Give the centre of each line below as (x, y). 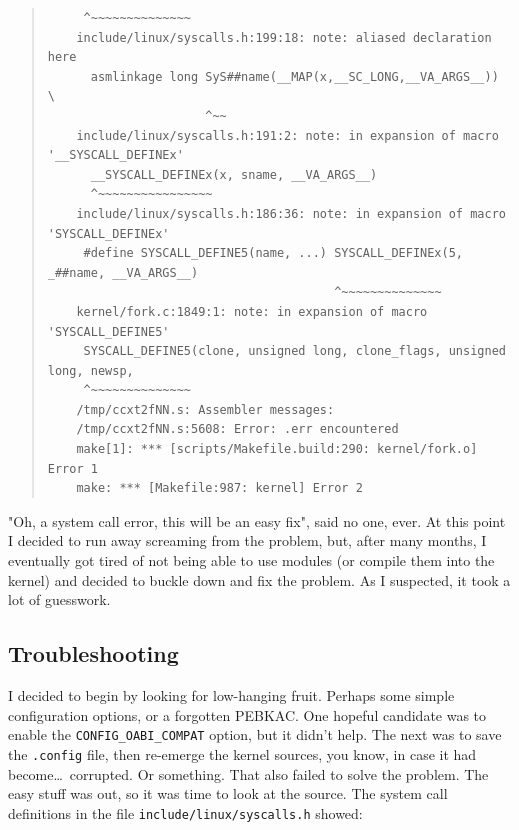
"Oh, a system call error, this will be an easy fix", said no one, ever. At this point (257, 520)
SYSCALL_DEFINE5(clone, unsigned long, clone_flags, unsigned (294, 351)
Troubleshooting (93, 653)
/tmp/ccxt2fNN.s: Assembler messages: (205, 409)
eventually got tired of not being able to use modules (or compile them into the (251, 560)
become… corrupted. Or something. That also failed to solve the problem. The (248, 773)
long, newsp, (90, 370)
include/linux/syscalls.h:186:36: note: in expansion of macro (291, 213)
